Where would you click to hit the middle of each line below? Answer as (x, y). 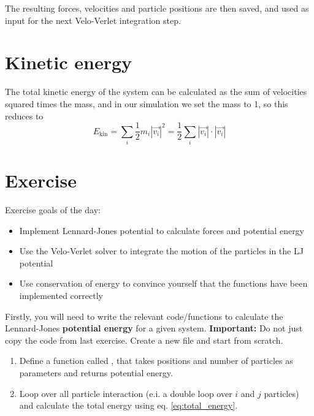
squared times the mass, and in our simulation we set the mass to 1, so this (147, 103)
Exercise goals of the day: (53, 210)
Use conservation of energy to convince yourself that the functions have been (163, 283)
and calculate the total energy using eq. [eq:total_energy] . (128, 405)
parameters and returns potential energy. (96, 372)
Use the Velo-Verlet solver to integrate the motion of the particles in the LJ (161, 251)
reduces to (24, 115)
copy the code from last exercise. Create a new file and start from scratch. (144, 340)
